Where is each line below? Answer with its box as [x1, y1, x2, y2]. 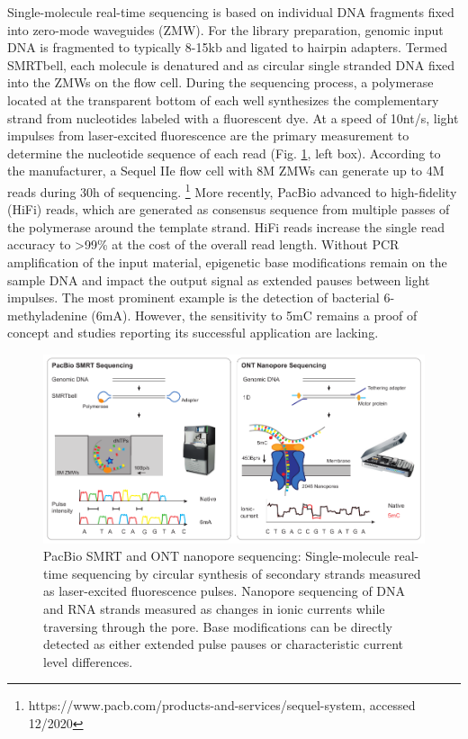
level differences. [43, 652, 133, 671]
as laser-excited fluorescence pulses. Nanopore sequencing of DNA [43, 581, 406, 600]
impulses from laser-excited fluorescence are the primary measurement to [7, 126, 409, 145]
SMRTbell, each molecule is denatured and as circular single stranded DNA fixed [7, 55, 455, 74]
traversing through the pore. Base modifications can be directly [43, 617, 392, 635]
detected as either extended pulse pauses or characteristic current [43, 635, 403, 653]
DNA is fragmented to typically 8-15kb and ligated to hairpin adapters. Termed [7, 38, 447, 57]
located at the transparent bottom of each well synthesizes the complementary [7, 90, 439, 109]
